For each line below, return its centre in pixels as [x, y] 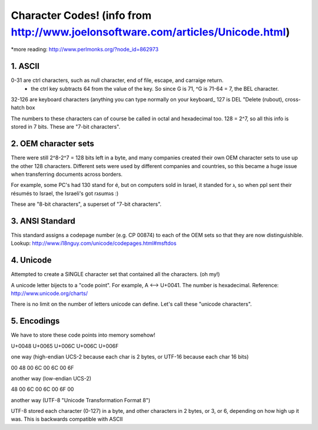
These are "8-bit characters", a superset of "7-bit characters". [86, 204]
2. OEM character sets [52, 144]
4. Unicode [31, 260]
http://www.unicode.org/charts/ [49, 293]
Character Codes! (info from [81, 15]
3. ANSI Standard [43, 221]
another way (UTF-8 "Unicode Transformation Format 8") [81, 400]
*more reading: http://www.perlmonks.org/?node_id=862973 [85, 50]
